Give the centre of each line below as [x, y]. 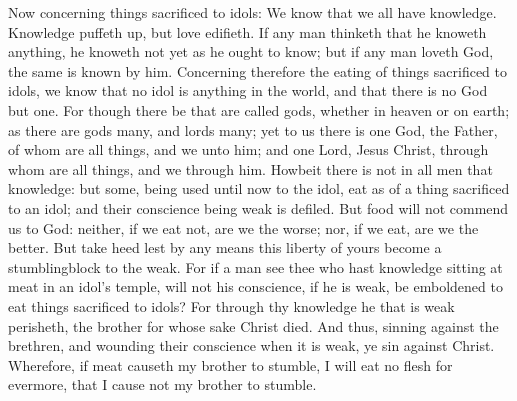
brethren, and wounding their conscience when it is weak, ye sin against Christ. [251, 345]
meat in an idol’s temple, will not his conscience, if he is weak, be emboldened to [255, 286]
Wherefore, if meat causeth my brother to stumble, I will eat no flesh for [230, 364]
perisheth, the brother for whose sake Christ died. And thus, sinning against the [253, 325]
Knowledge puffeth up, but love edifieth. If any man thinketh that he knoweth [247, 31]
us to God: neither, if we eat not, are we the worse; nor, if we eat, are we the [243, 227]
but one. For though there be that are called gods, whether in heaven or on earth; [259, 109]
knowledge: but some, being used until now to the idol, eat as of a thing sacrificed [259, 188]
